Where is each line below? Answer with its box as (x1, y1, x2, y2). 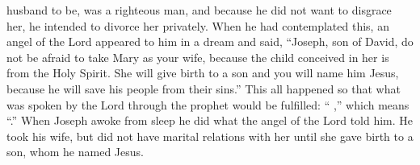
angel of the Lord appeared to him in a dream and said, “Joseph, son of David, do (6, 33, 414, 50)
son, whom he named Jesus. (6, 143, 144, 160)
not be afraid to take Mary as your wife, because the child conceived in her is (6, 48, 389, 65)
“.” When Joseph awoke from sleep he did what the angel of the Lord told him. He (6, 112, 414, 129)
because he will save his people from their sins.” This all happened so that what (6, 80, 401, 97)
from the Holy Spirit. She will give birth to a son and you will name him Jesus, (6, 64, 399, 81)
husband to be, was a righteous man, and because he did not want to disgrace (6, 2, 392, 18)
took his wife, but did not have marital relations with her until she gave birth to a (6, 127, 414, 144)
